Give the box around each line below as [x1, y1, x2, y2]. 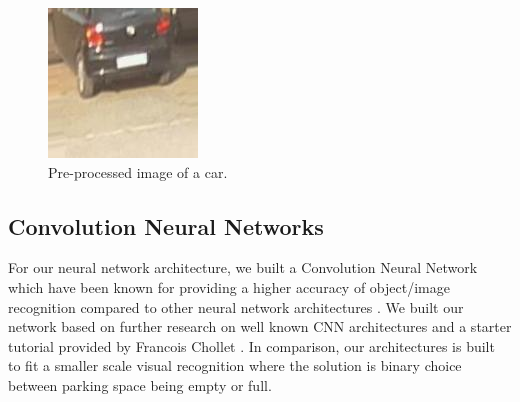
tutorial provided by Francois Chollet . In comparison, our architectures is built [8, 335, 495, 356]
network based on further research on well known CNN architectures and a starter [8, 316, 512, 337]
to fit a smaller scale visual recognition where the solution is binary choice [8, 355, 462, 376]
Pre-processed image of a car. [48, 161, 228, 182]
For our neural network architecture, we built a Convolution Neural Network [8, 257, 478, 278]
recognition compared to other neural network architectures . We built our [8, 296, 464, 317]
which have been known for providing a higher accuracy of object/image [8, 276, 450, 297]
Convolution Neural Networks [8, 210, 324, 241]
